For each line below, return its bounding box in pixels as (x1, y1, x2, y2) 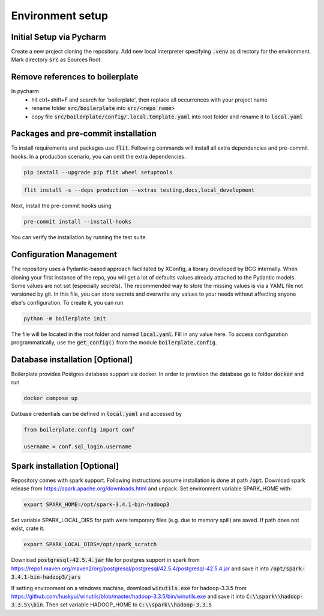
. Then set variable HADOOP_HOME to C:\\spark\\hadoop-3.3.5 (43, 601, 212, 608)
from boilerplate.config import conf (23, 427, 135, 433)
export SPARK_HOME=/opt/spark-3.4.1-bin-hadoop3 (23, 501, 170, 508)
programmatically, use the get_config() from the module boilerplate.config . (11, 339, 217, 346)
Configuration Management (11, 249, 118, 260)
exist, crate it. (11, 525, 45, 532)
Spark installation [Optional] (11, 460, 119, 471)
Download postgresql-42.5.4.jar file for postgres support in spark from (11, 557, 200, 564)
